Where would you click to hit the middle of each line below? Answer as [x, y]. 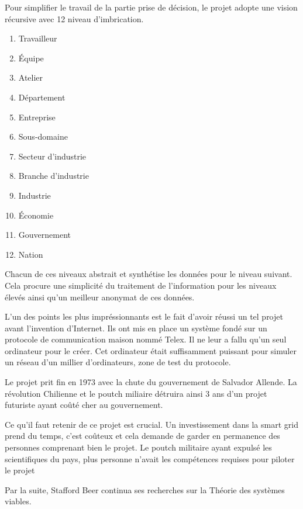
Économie [36, 215]
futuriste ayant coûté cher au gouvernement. [84, 405]
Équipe [31, 58]
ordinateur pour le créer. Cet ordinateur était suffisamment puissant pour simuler [151, 350]
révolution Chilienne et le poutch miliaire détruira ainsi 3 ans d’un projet [136, 393]
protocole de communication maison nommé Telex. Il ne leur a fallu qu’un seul [146, 339]
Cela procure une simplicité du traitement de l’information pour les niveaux [141, 285]
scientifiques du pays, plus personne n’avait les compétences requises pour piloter [150, 458]
